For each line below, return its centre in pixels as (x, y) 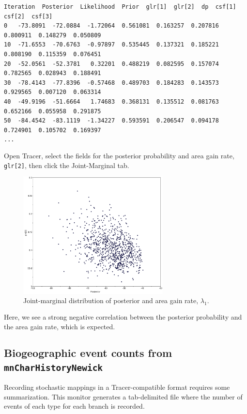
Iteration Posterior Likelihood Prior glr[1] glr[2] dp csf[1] (120, 7)
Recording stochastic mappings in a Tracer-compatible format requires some (117, 387)
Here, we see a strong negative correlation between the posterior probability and (123, 316)
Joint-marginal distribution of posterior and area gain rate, (111, 300)
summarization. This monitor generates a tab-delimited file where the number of (123, 396)
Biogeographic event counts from (88, 352)
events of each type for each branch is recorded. (74, 406)
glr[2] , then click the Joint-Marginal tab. (67, 165)
